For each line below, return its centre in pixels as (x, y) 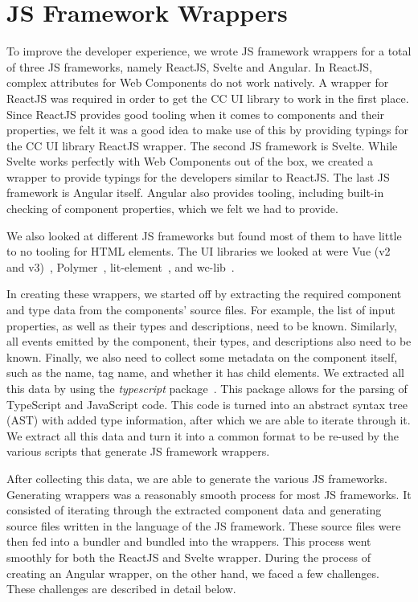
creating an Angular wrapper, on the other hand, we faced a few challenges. (193, 573)
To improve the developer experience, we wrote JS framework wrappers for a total (209, 51)
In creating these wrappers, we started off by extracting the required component (204, 294)
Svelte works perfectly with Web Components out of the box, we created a (190, 161)
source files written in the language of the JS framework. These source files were (204, 525)
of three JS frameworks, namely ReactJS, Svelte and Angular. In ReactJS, (190, 66)
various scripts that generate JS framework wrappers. (138, 451)
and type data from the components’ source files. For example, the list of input (201, 310)
